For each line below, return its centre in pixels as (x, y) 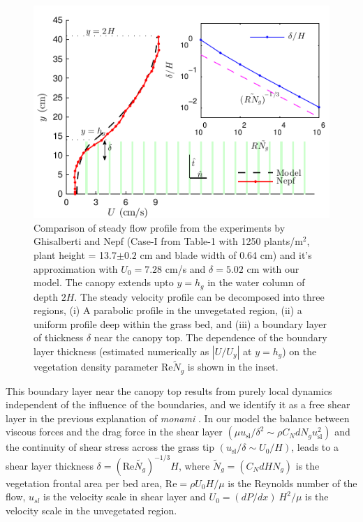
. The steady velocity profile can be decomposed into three (199, 296)
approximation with (76, 268)
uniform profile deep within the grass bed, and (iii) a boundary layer (180, 323)
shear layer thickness (50, 465)
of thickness (59, 337)
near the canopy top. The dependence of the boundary (210, 337)
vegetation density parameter (96, 367)
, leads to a (315, 447)
